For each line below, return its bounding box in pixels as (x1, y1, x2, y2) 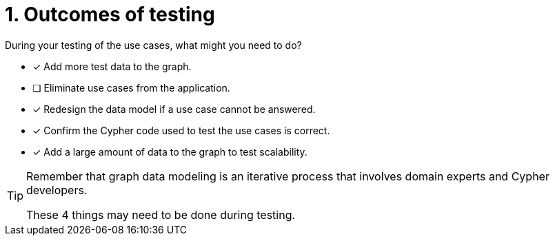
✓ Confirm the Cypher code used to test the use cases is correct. (32, 124, 330, 136)
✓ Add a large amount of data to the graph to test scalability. (32, 145, 307, 158)
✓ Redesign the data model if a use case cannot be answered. (32, 103, 316, 115)
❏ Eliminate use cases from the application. (32, 81, 230, 94)
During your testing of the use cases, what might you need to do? (5, 39, 302, 51)
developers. (26, 182, 88, 197)
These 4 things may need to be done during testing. (26, 207, 296, 222)
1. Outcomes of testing (5, 3, 215, 26)
